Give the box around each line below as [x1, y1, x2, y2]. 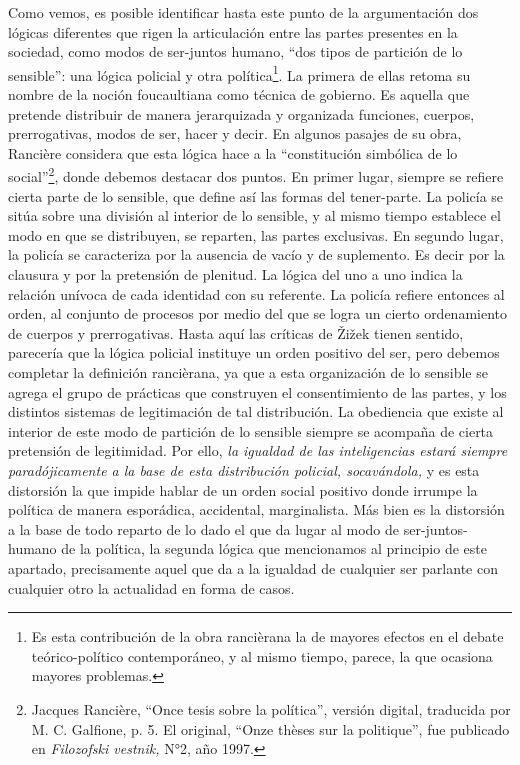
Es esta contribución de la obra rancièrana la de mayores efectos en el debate [31, 626, 504, 647]
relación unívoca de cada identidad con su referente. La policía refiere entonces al [8, 283, 505, 304]
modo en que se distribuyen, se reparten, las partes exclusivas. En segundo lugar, [8, 224, 504, 245]
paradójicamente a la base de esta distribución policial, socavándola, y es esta [8, 459, 480, 480]
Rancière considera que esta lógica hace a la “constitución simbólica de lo [8, 142, 458, 163]
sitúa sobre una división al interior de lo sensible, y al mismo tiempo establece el [8, 205, 501, 226]
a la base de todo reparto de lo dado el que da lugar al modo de [8, 518, 400, 539]
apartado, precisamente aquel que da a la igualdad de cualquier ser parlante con [8, 557, 498, 578]
